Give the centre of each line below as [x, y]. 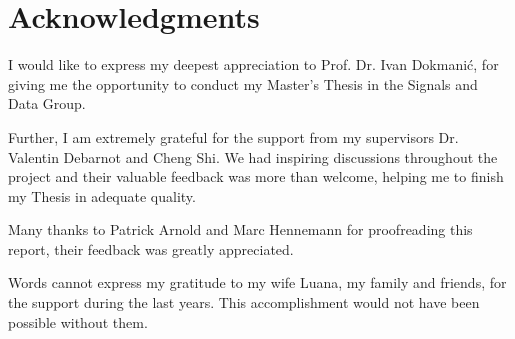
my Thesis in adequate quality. [102, 195]
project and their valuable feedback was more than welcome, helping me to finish [256, 176]
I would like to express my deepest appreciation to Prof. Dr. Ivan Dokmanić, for [253, 64]
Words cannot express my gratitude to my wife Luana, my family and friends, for [257, 282]
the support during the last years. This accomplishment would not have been [244, 302]
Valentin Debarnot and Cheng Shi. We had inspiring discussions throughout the [253, 156]
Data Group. [47, 103]
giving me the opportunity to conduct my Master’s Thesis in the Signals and [243, 83]
